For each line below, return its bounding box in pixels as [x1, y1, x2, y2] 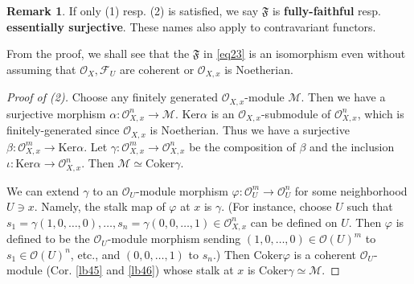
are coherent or [119, 60, 195, 77]
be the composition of [189, 138, 296, 154]
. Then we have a [301, 88, 386, 105]
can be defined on [250, 213, 338, 230]
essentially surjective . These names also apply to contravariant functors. [6, 18, 376, 35]
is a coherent [293, 245, 356, 262]
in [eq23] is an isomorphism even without [203, 45, 406, 62]
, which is [357, 105, 404, 121]
